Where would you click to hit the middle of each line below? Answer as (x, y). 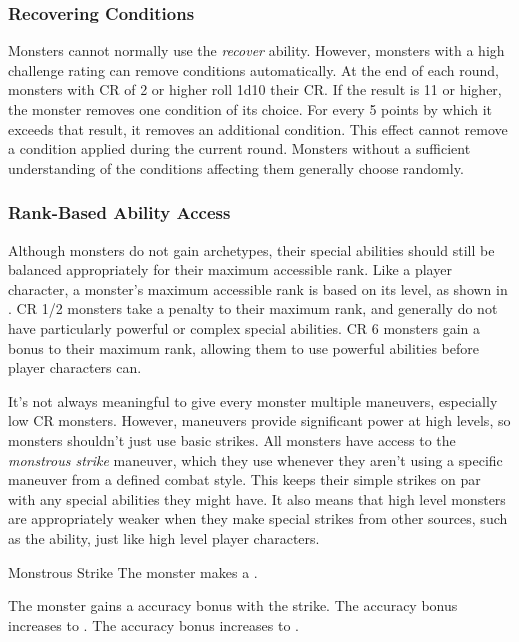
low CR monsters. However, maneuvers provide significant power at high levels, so (259, 420)
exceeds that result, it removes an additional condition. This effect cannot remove (258, 128)
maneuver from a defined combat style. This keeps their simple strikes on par (244, 479)
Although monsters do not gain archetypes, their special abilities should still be (251, 249)
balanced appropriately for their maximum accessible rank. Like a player (230, 269)
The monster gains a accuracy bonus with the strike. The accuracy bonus (233, 605)
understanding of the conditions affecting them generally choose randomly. (236, 167)
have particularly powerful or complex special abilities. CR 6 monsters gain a (244, 327)
